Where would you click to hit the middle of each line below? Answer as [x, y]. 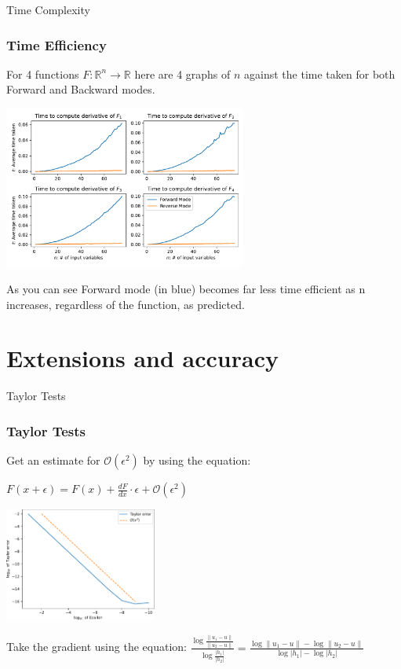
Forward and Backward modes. [81, 89]
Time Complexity [48, 9]
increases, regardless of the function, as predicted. [126, 304]
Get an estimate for [53, 460]
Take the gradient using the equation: [97, 647]
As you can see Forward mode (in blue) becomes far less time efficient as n [186, 288]
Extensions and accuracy [142, 358]
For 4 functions [43, 74]
